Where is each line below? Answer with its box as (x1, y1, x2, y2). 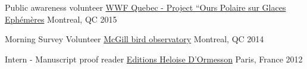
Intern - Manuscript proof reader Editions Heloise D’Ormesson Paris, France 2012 (5, 52, 303, 65)
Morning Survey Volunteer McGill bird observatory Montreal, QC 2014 (5, 33, 264, 45)
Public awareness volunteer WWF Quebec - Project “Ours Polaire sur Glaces (5, 1, 286, 13)
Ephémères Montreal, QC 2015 (5, 12, 117, 25)
